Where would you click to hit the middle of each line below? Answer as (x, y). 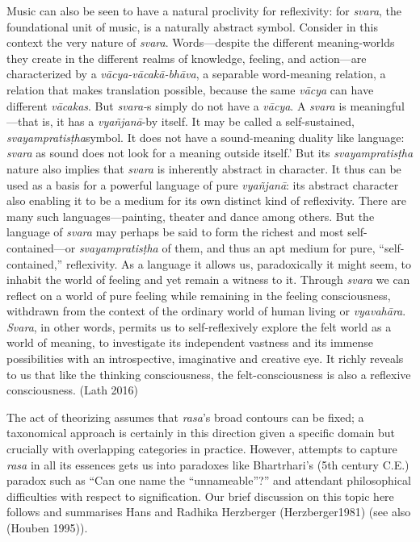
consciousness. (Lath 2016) (73, 390)
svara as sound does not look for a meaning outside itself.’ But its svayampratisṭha (210, 153)
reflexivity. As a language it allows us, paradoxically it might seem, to (238, 263)
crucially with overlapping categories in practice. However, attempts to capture (202, 449)
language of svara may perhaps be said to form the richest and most (175, 232)
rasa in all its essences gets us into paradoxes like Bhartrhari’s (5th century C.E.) (208, 464)
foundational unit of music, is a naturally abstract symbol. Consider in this (192, 26)
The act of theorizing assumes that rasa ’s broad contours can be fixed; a (185, 417)
